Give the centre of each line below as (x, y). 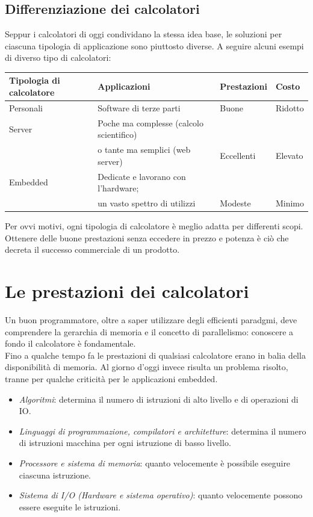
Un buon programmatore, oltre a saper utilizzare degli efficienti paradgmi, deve (151, 320)
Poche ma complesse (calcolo (150, 122)
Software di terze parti (139, 107)
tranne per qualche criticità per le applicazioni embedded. (111, 379)
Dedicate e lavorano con (142, 176)
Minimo (290, 203)
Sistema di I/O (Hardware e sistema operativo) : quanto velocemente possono (161, 495)
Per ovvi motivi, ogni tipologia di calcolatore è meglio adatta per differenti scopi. (154, 226)
